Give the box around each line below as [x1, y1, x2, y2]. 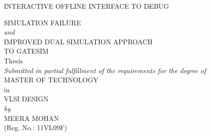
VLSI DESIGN [4, 94, 49, 104]
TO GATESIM [4, 46, 49, 56]
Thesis [4, 55, 23, 65]
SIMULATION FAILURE [4, 17, 81, 27]
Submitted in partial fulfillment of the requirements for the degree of [4, 65, 206, 75]
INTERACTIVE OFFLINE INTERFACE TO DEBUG [4, 1, 169, 11]
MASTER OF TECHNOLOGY [4, 75, 99, 85]
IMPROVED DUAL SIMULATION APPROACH [4, 36, 153, 46]
